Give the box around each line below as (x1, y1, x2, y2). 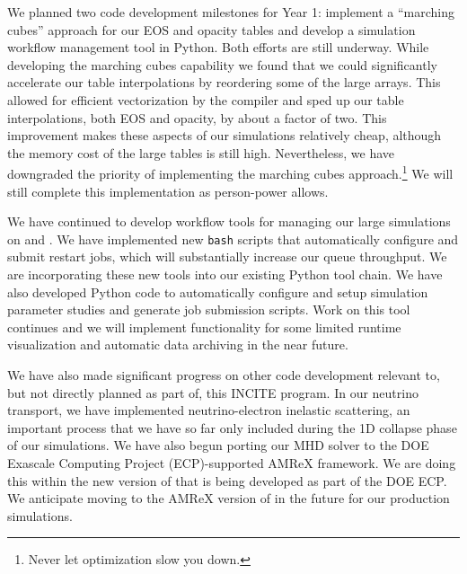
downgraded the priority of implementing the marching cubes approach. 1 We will (7, 162, 454, 182)
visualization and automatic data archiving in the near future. (7, 335, 348, 354)
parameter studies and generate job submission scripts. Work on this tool (7, 300, 410, 319)
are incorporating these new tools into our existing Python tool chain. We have (7, 265, 443, 284)
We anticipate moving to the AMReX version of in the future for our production (7, 489, 450, 508)
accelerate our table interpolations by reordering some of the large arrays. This (7, 73, 441, 92)
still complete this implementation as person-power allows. (7, 181, 329, 200)
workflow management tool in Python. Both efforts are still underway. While (7, 38, 429, 57)
